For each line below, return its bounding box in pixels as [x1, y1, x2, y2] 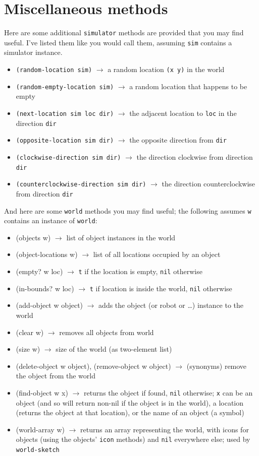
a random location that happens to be [129, 81, 247, 91]
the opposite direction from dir [129, 135, 227, 145]
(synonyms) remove [186, 360, 247, 371]
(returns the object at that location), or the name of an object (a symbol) [16, 407, 244, 418]
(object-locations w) [16, 249, 78, 259]
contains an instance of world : [4, 215, 97, 226]
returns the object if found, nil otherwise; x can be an [83, 387, 253, 398]
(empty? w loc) [16, 266, 63, 277]
